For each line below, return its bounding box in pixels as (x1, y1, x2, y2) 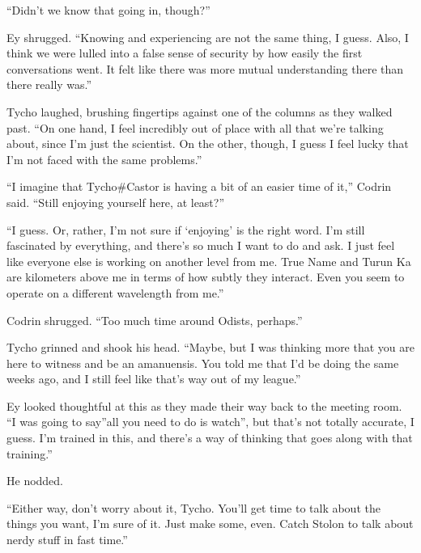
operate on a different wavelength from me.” (6, 284, 224, 301)
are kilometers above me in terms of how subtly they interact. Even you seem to (6, 268, 405, 285)
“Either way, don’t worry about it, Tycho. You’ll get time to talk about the (6, 499, 381, 516)
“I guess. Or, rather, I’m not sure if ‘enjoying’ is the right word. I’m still (6, 221, 365, 238)
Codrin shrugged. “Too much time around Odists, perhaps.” (6, 311, 303, 328)
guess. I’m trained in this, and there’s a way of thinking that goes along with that (6, 429, 413, 446)
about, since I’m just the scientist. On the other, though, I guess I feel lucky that (6, 135, 409, 152)
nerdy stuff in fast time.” (6, 531, 128, 548)
